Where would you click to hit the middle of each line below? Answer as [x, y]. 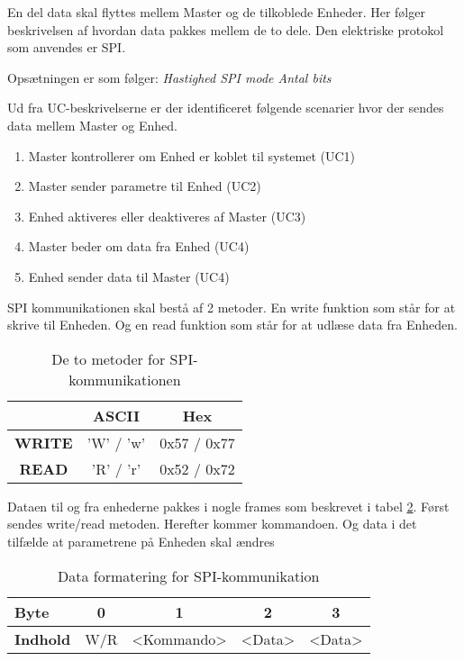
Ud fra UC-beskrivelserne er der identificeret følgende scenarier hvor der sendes [226, 108]
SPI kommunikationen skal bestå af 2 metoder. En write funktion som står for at [232, 307]
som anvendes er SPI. [67, 47]
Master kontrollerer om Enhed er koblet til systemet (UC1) [192, 155]
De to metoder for [109, 358]
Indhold [43, 638]
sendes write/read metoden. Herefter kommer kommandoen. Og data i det [212, 524]
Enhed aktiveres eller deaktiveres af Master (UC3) [167, 216]
